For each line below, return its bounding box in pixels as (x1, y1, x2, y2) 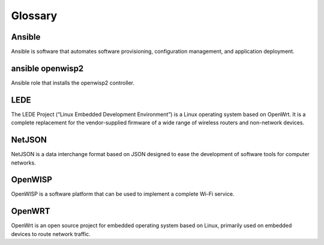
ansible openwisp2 (11, 63, 84, 73)
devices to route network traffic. (11, 230, 91, 237)
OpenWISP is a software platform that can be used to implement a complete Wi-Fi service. (11, 190, 235, 198)
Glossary (11, 9, 58, 22)
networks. (11, 159, 36, 166)
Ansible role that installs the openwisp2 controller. (11, 79, 135, 86)
